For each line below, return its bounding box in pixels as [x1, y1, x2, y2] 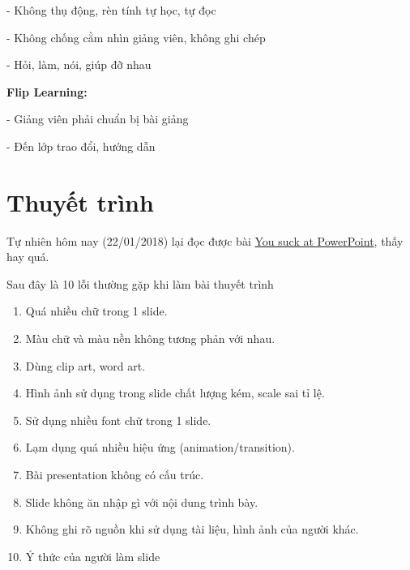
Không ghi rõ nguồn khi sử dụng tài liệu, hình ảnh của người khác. [25, 521, 359, 538]
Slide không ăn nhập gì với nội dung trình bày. [25, 493, 258, 510]
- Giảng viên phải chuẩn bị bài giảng [6, 110, 189, 127]
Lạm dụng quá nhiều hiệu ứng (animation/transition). [25, 439, 295, 456]
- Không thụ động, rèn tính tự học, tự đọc [6, 2, 216, 18]
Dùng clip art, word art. [25, 357, 146, 374]
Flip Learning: [6, 83, 88, 100]
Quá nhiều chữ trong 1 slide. [25, 302, 168, 319]
